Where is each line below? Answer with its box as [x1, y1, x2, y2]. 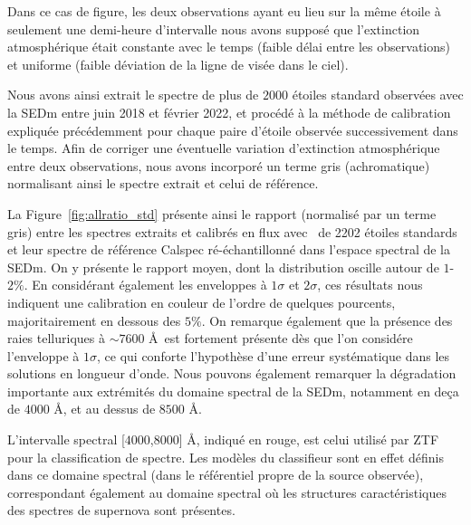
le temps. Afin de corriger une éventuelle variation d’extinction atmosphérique [7, 138, 440, 157]
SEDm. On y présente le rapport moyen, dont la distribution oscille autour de [7, 257, 439, 276]
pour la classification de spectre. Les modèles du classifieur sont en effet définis [7, 447, 445, 466]
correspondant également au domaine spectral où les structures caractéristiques [7, 482, 447, 501]
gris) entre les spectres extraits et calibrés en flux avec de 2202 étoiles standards [7, 222, 457, 241]
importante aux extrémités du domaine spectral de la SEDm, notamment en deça [7, 381, 459, 400]
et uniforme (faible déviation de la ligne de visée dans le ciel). [7, 54, 349, 73]
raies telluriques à [7, 329, 105, 348]
